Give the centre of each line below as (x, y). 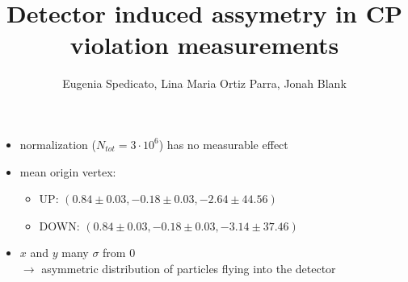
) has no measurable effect (223, 144)
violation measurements (204, 45)
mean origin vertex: (68, 171)
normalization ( (58, 144)
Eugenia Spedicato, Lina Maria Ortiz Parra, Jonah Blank (204, 83)
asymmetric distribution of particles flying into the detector (189, 268)
